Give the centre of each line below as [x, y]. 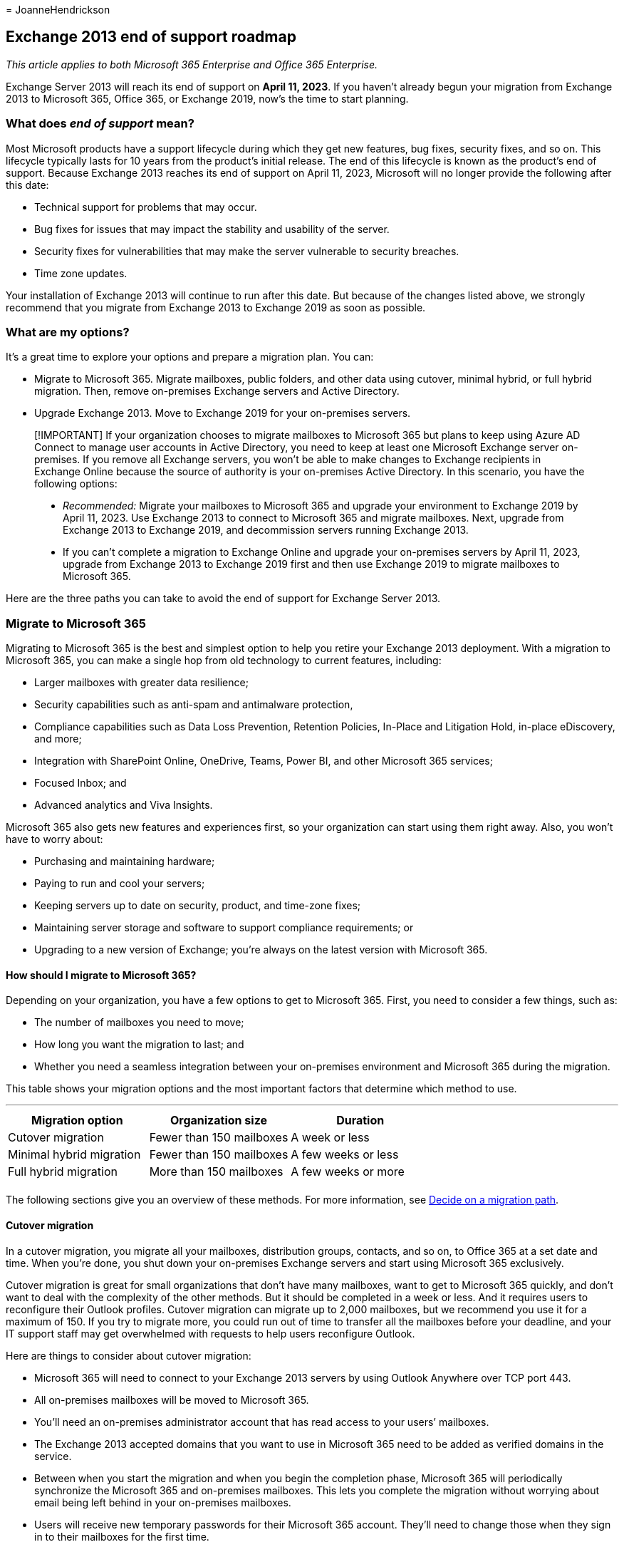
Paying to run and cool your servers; [120, 884]
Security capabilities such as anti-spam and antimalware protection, [194, 705]
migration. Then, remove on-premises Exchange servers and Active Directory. [217, 391]
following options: [76, 484]
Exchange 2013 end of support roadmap [151, 37]
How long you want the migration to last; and [139, 1045]
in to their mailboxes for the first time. [122, 1536]
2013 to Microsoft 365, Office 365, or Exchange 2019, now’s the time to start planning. [207, 98]
